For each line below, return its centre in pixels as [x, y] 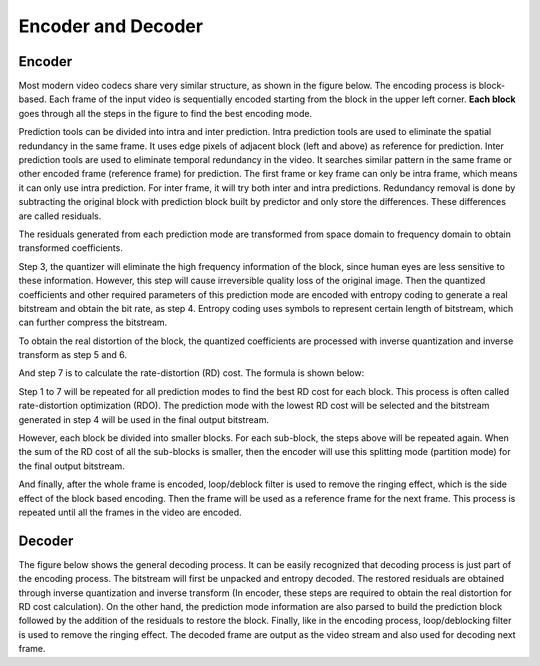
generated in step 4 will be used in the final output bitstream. [144, 419]
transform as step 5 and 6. [73, 355]
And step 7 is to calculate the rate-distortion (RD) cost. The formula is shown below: [191, 373]
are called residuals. [60, 216]
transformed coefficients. [71, 248]
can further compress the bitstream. [93, 322]
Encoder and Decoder [111, 26]
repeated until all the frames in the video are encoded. [130, 512]
